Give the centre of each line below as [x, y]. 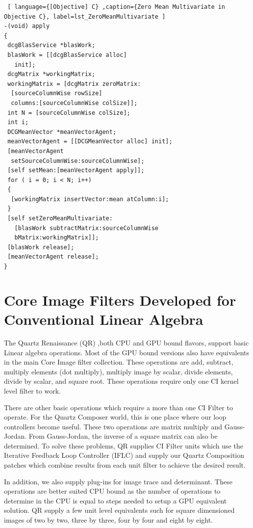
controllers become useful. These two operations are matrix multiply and [113, 426]
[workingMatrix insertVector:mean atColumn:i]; [90, 199]
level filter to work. [32, 390]
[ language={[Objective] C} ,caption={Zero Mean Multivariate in [116, 7]
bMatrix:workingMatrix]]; [57, 238]
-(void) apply [27, 26]
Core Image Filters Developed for [120, 300]
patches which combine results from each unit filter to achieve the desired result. [125, 465]
